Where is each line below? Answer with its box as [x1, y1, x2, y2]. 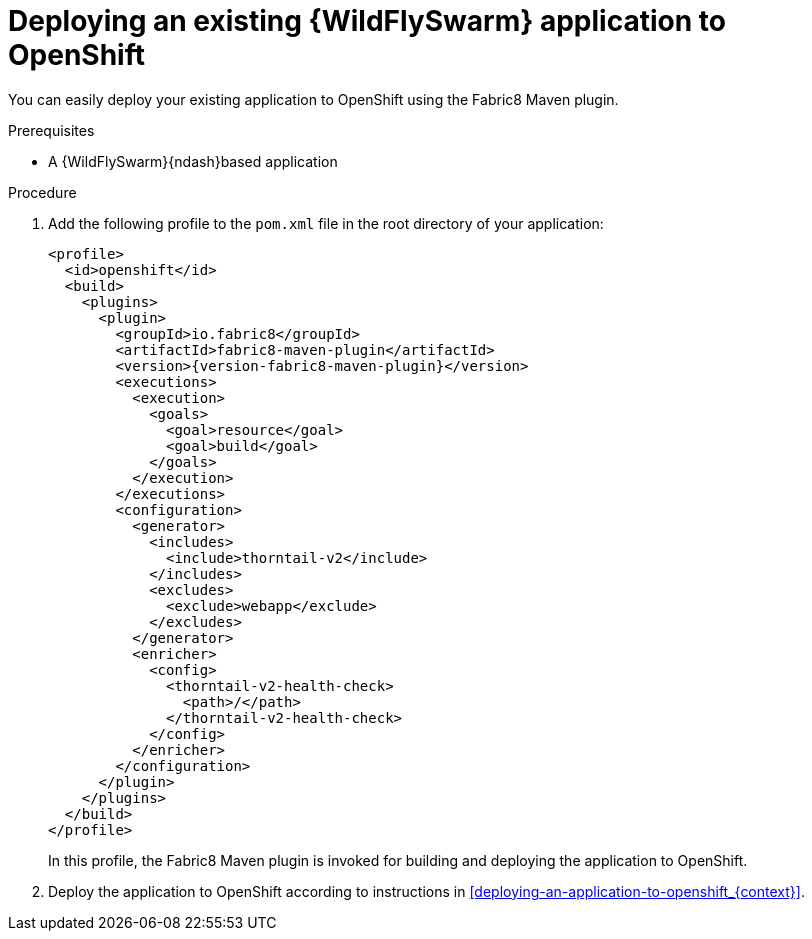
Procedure [8, 183, 77, 201]
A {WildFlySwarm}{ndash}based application [48, 152, 338, 170]
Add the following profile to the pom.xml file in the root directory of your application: [48, 214, 604, 232]
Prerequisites [8, 121, 95, 139]
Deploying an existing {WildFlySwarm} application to [8, 4, 726, 38]
